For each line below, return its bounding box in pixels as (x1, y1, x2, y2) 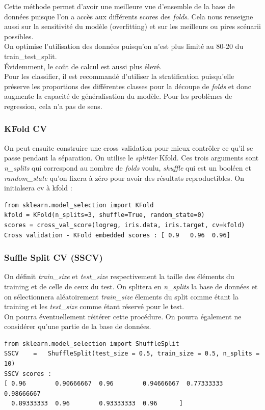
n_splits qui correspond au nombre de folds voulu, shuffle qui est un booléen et (4, 162, 251, 173)
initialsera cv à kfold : (4, 182, 72, 193)
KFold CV (4, 122, 47, 135)
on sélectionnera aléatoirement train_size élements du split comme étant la (4, 291, 238, 302)
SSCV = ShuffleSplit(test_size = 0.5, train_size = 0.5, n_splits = (4, 350, 260, 358)
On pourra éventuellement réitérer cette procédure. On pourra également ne (4, 311, 242, 321)
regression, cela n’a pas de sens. (4, 100, 102, 111)
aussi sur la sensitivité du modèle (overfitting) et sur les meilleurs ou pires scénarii (4, 21, 261, 32)
